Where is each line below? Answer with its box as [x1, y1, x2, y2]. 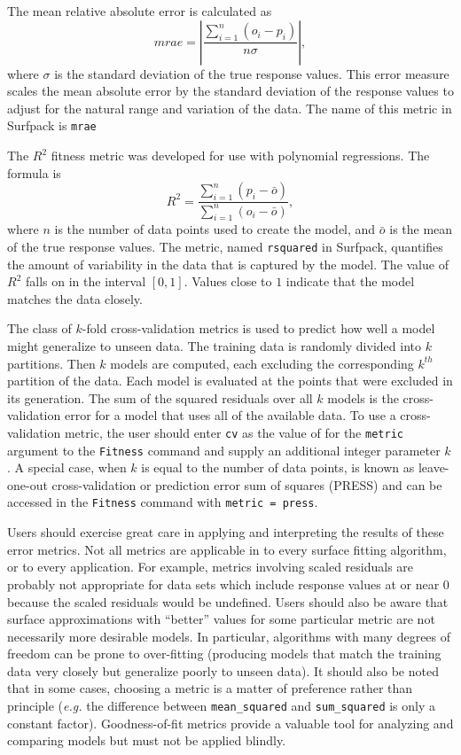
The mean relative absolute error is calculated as [7, 2, 272, 19]
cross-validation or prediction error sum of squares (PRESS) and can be [51, 475, 442, 494]
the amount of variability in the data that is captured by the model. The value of [7, 254, 449, 273]
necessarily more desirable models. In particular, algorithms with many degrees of [7, 627, 451, 645]
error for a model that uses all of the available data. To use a [64, 406, 396, 424]
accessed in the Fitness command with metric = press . [7, 493, 318, 511]
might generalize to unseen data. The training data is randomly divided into [7, 337, 421, 355]
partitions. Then [7, 354, 96, 372]
